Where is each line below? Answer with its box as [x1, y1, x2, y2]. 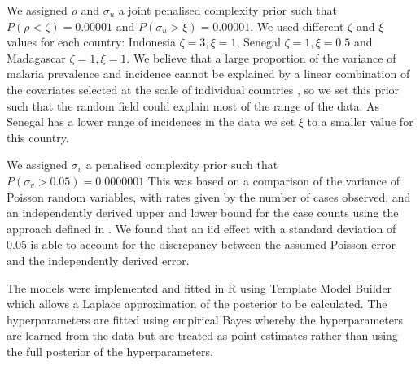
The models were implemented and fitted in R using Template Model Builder [7, 279, 392, 296]
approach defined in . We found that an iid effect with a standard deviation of [7, 219, 396, 237]
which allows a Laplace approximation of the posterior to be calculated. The [7, 295, 387, 312]
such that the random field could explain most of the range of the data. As [7, 97, 380, 114]
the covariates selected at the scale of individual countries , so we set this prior [7, 80, 400, 98]
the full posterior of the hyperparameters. [7, 342, 213, 359]
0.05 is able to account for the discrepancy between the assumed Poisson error [7, 236, 396, 253]
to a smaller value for [307, 113, 413, 130]
